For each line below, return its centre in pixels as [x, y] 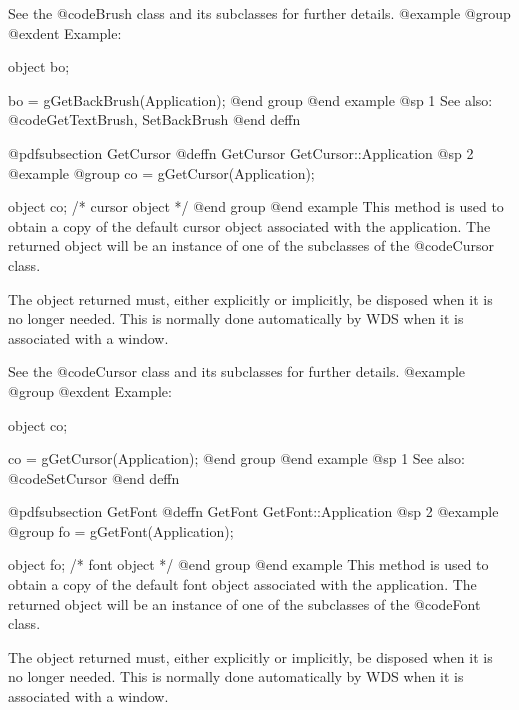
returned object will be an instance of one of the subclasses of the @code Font [244, 603]
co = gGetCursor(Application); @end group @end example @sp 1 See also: [237, 458]
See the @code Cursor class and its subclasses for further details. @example [237, 371]
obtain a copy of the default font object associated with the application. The [242, 584]
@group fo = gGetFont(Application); [121, 530]
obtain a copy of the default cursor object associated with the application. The [249, 225]
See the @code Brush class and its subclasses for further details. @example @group [259, 13]
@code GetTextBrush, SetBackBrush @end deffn [154, 119]
